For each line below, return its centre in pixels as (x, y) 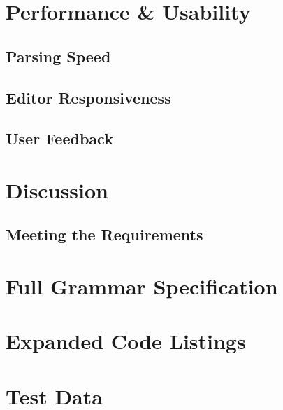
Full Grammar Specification (142, 286)
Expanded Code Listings (126, 341)
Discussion (57, 190)
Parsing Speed (58, 56)
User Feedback (59, 138)
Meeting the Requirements (104, 234)
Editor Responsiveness (88, 97)
